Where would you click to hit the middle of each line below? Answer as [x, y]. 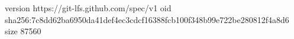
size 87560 [23, 31]
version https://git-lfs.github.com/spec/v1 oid [88, 8]
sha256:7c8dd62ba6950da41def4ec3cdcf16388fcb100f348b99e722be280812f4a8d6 [147, 19]
